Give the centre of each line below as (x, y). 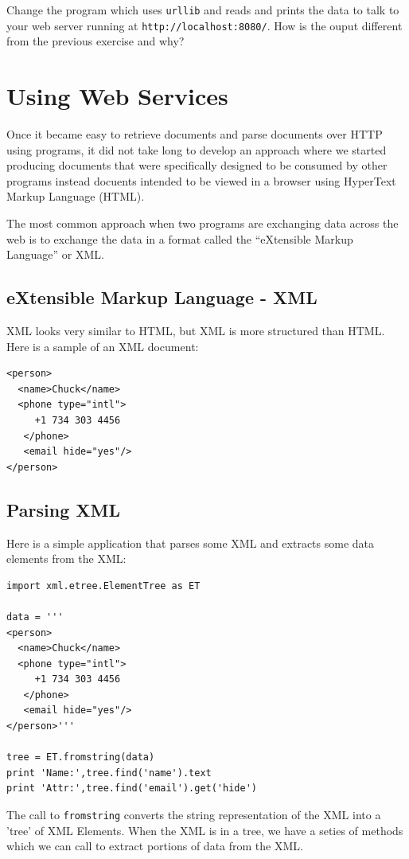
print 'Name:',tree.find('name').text (109, 773)
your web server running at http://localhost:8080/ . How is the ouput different (204, 25)
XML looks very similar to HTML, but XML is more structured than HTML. (196, 330)
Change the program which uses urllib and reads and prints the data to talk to (203, 10)
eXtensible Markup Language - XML (162, 297)
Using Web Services (117, 96)
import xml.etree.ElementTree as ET (103, 586)
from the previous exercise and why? (95, 41)
